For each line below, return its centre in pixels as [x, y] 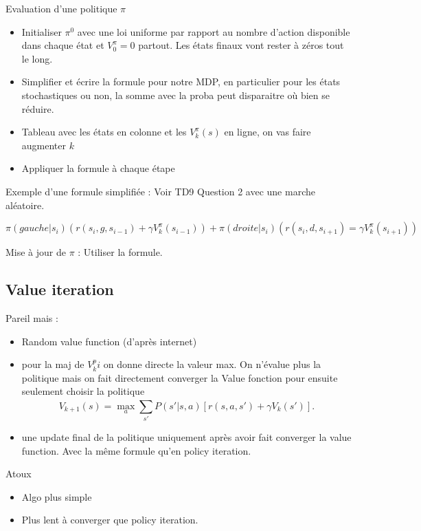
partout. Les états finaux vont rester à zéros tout [241, 45]
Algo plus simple [57, 496]
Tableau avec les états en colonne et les [104, 132]
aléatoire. [25, 205]
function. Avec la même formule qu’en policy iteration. [136, 450]
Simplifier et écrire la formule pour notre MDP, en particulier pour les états [181, 82]
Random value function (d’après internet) [109, 341]
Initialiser [42, 31]
